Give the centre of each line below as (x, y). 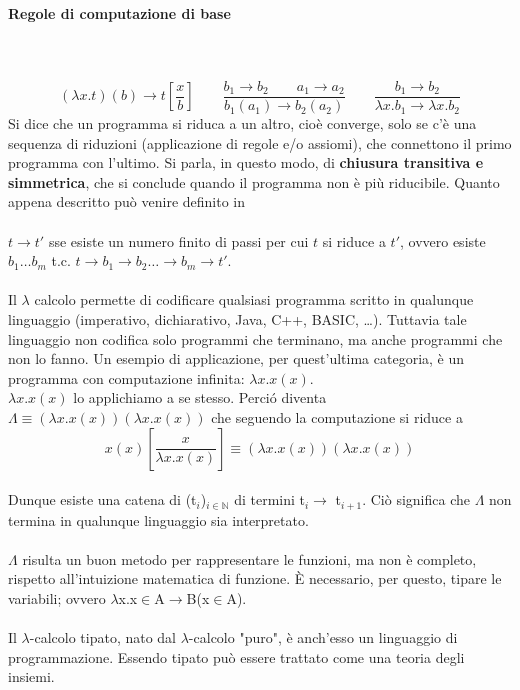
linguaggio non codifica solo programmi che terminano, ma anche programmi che (255, 338)
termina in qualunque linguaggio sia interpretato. (158, 519)
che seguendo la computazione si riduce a (337, 416)
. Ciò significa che (416, 499)
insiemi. (31, 676)
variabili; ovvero (57, 597)
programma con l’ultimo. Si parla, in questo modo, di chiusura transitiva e (246, 162)
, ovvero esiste (442, 240)
